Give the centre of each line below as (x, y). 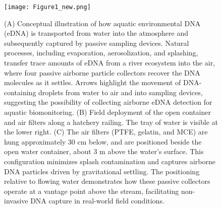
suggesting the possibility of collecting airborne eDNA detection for (108, 102)
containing (20, 92)
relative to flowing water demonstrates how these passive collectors (107, 181)
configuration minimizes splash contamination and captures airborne (110, 161)
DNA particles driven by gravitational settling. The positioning (102, 171)
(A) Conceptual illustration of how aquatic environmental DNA (102, 23)
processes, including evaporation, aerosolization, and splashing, (101, 53)
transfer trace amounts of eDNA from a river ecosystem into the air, (110, 63)
